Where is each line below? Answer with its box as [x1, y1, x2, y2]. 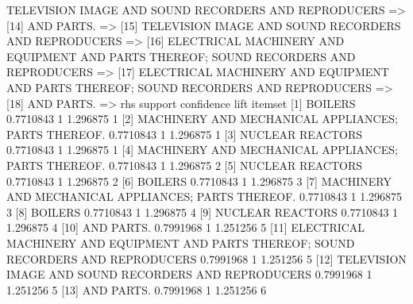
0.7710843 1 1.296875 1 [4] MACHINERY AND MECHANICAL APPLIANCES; [6, 141, 398, 158]
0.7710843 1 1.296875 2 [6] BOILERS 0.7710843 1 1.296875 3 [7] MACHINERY [6, 172, 392, 189]
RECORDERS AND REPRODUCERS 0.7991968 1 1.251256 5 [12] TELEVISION [6, 250, 407, 267]
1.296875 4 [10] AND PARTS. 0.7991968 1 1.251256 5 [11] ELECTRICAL [6, 219, 365, 236]
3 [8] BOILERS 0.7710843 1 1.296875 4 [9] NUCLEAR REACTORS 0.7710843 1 [6, 203, 399, 220]
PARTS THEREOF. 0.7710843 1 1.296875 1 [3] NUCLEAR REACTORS [6, 125, 363, 142]
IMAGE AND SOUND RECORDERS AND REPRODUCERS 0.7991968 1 [6, 266, 372, 283]
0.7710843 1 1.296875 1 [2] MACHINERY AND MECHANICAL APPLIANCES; [6, 110, 398, 127]
